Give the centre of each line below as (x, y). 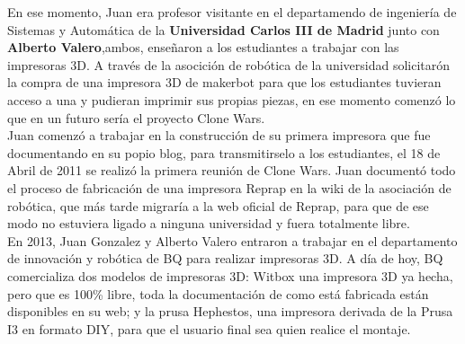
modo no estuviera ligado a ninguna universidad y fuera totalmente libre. (209, 223)
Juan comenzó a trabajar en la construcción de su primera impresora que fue (219, 135)
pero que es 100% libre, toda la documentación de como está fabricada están (218, 293)
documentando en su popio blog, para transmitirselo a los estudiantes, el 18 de (224, 152)
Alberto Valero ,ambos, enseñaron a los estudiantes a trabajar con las (203, 47)
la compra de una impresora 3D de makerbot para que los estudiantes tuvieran (224, 82)
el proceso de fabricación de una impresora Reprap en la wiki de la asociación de (229, 187)
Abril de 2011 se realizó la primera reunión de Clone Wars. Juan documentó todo (232, 170)
